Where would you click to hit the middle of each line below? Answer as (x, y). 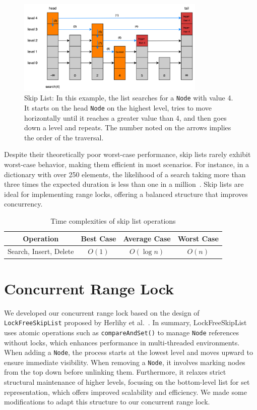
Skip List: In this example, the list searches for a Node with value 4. (129, 98)
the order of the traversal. (64, 137)
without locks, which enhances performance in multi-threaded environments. (122, 342)
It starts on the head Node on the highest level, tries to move (118, 107)
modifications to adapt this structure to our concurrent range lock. (107, 402)
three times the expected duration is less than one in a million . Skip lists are (124, 184)
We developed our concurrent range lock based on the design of (102, 312)
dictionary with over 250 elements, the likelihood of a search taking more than (125, 174)
